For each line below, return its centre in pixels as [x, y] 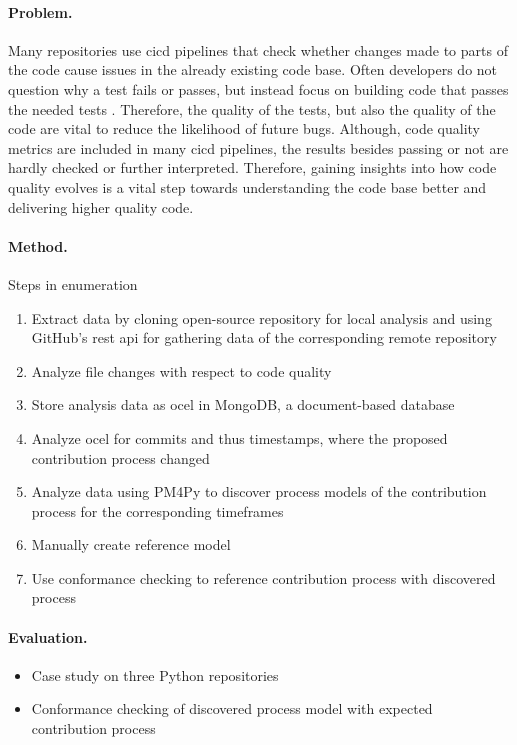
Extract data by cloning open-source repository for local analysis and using [261, 317]
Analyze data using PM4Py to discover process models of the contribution [259, 491]
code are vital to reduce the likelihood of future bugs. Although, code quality [244, 128]
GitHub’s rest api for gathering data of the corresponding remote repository [264, 337]
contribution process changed [120, 457]
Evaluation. [48, 636]
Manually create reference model [131, 544]
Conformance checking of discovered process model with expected [232, 708]
